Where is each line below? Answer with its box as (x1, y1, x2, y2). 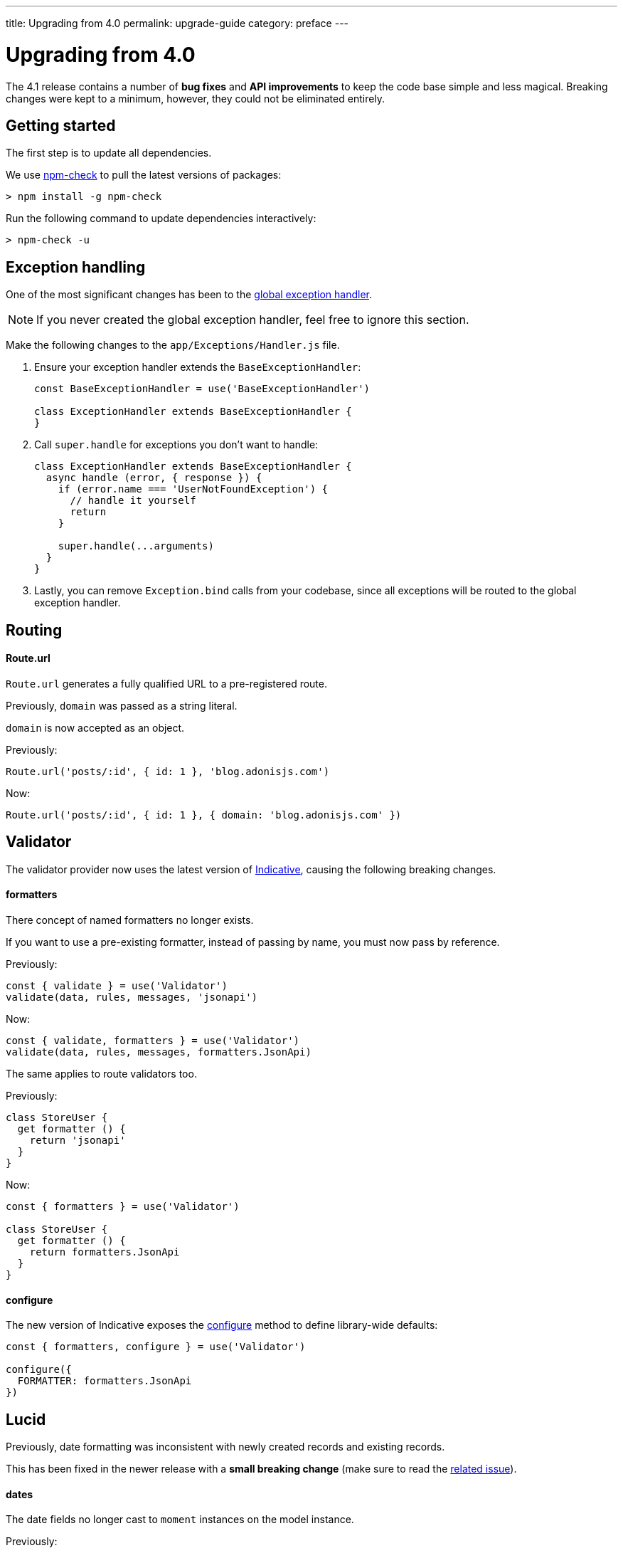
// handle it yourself (70, 495, 196, 507)
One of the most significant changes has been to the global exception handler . (6, 288, 373, 301)
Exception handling (6, 258, 146, 276)
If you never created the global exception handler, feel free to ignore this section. (36, 312, 469, 327)
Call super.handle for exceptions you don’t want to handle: (34, 438, 319, 451)
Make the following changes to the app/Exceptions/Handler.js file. (6, 339, 340, 352)
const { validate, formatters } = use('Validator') (6, 1034, 300, 1046)
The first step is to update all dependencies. (6, 147, 212, 159)
